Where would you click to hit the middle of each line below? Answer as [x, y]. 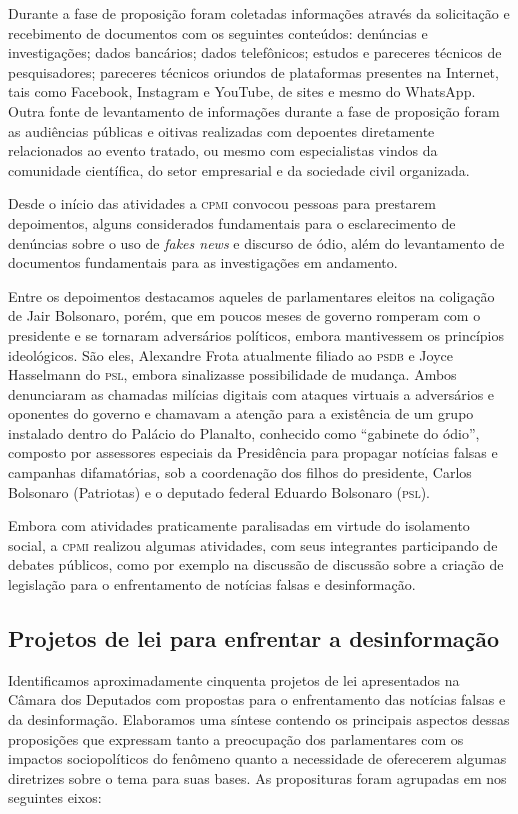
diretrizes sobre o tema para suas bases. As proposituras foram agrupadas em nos [257, 777]
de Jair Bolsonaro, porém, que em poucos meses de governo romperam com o [244, 315]
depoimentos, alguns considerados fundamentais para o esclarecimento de [232, 222]
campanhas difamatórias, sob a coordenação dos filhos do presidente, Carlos [240, 472]
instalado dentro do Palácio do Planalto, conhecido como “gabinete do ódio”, [244, 432]
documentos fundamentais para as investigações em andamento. [203, 262]
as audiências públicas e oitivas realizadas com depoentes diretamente [221, 130]
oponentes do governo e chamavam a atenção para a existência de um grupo [241, 413]
